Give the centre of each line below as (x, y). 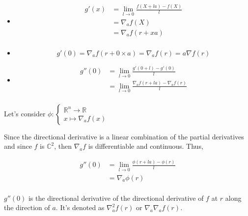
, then (63, 146)
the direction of (27, 207)
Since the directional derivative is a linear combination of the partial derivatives (124, 136)
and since (18, 146)
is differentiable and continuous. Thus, (146, 146)
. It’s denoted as (80, 207)
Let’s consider (25, 113)
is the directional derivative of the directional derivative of (116, 198)
